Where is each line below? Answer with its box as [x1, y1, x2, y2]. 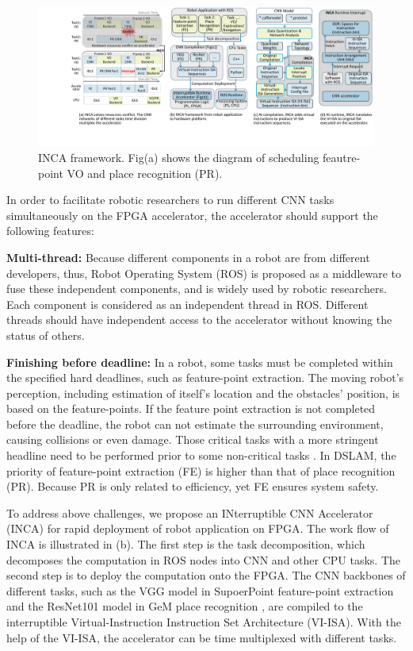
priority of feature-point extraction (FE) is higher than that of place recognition [6, 462, 396, 479]
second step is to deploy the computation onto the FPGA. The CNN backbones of [6, 567, 406, 584]
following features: [6, 222, 94, 239]
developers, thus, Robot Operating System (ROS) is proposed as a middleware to [6, 264, 402, 281]
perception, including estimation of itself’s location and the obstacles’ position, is [6, 384, 400, 401]
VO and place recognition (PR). [67, 164, 223, 181]
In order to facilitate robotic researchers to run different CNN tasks [6, 191, 335, 208]
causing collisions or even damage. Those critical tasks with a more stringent [6, 431, 379, 448]
